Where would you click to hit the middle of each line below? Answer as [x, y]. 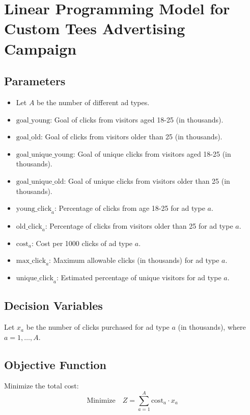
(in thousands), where [212, 327]
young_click [34, 209]
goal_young [33, 120]
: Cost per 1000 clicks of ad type [82, 243]
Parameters [35, 81]
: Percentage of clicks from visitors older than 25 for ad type [139, 225]
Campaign [40, 48]
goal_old [29, 138]
